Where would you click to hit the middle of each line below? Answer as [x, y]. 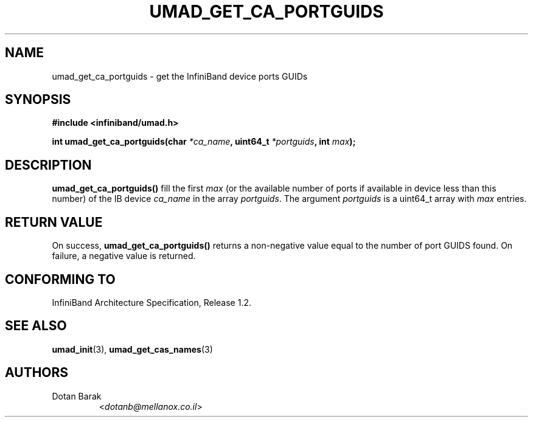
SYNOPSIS [38, 100]
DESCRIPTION [48, 165]
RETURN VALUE [54, 222]
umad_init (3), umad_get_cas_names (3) [132, 349]
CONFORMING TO [60, 279]
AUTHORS [37, 373]
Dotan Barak [77, 396]
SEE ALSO [36, 326]
